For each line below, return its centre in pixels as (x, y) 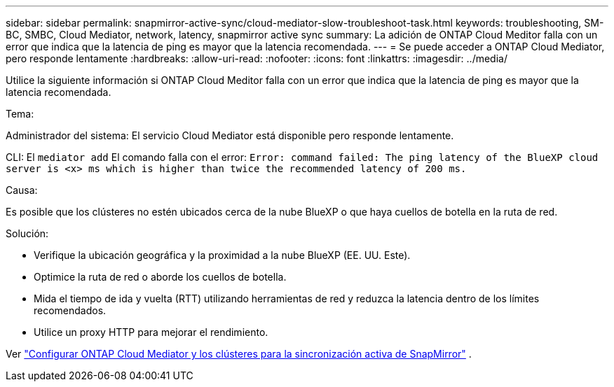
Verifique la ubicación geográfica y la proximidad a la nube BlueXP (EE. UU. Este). (222, 255)
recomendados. (70, 310)
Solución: (27, 233)
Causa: (22, 190)
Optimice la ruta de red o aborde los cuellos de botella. (160, 277)
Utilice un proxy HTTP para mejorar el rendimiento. (151, 332)
